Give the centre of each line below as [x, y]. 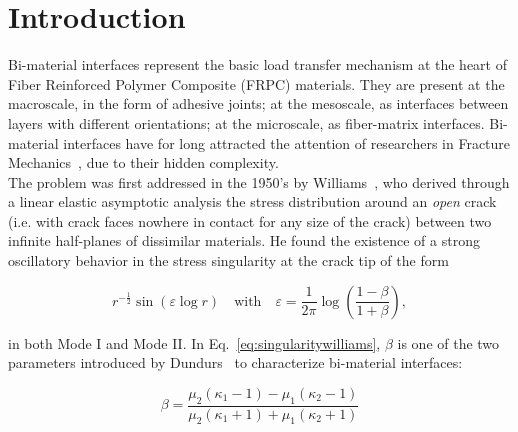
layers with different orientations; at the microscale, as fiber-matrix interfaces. [246, 122]
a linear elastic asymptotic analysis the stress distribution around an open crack [252, 201]
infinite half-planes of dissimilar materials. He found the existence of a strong [244, 240]
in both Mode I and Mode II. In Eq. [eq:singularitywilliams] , [194, 342]
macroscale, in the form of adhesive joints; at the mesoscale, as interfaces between [258, 103]
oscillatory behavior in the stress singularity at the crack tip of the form [228, 260]
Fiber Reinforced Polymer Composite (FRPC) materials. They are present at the [256, 83]
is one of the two [448, 342]
